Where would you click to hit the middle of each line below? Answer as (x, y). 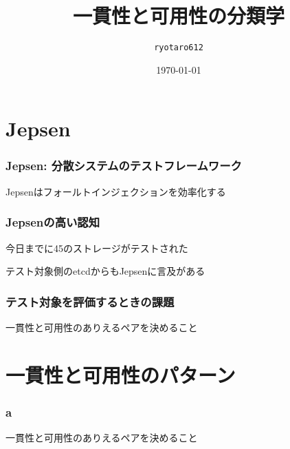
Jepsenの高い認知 (53, 222)
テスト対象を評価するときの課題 (90, 301)
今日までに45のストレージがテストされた (97, 248)
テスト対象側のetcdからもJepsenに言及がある (105, 271)
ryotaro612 (179, 48)
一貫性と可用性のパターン (121, 374)
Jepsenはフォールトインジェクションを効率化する (116, 191)
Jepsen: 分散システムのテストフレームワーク (124, 166)
